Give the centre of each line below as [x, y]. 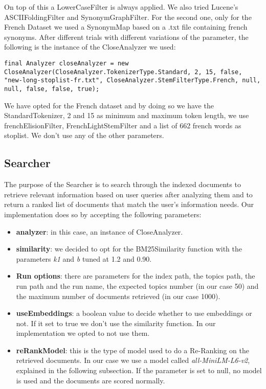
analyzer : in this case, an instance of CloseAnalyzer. [99, 231]
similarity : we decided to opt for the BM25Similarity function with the [129, 249]
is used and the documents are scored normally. [91, 380]
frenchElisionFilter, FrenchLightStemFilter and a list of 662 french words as [123, 125]
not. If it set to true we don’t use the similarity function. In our [116, 323]
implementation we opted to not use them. [83, 333]
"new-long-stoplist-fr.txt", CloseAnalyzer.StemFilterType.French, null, [132, 81]
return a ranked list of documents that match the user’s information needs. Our [129, 204]
